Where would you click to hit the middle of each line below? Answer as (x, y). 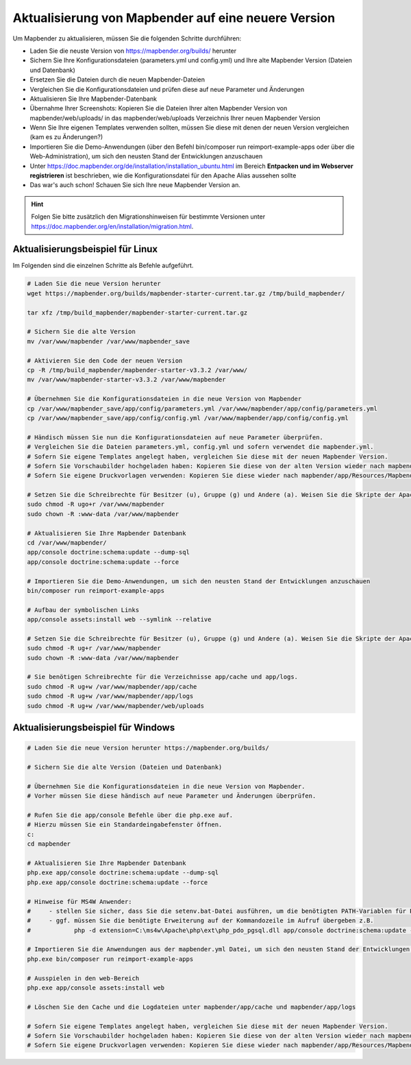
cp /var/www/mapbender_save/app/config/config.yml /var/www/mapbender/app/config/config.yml (188, 418)
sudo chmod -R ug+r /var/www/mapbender (94, 648)
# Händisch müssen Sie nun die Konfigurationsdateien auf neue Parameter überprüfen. (175, 437)
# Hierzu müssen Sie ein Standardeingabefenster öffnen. (125, 825)
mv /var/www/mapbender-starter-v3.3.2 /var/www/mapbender (126, 380)
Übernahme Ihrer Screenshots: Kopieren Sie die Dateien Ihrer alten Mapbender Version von (159, 108)
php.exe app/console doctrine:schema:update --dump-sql (123, 873)
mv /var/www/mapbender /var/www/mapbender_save (108, 341)
